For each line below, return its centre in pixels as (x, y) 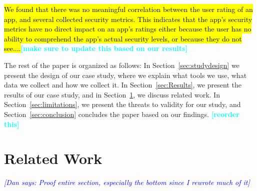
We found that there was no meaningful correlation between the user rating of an (128, 9)
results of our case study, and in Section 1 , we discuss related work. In (112, 94)
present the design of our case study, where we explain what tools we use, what (125, 75)
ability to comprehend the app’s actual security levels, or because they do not (123, 38)
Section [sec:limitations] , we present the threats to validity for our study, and (122, 104)
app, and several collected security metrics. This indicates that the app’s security (128, 19)
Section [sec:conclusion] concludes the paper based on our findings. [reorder (122, 114)
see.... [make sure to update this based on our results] (96, 48)
